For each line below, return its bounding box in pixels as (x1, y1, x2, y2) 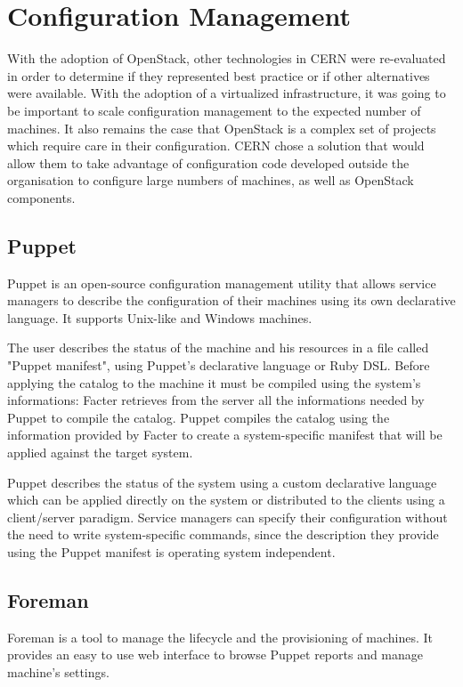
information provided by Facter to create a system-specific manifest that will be (7, 425, 443, 444)
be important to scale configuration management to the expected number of (7, 101, 421, 119)
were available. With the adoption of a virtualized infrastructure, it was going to (7, 84, 446, 102)
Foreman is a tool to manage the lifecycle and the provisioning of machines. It (7, 627, 434, 646)
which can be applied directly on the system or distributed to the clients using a (7, 490, 445, 509)
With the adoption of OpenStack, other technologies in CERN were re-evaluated (7, 49, 446, 68)
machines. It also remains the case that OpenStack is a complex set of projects (7, 118, 436, 137)
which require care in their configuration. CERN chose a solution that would (7, 136, 425, 155)
